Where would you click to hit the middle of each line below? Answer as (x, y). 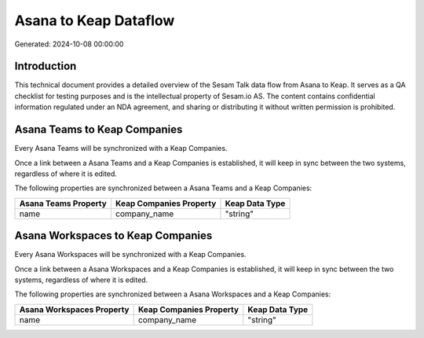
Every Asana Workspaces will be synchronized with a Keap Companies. (130, 255)
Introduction (46, 66)
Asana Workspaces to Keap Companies (113, 236)
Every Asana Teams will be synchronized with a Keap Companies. (121, 149)
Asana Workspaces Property (74, 309)
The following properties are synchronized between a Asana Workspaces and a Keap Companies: (173, 294)
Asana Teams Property (63, 203)
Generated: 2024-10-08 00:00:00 (69, 44)
